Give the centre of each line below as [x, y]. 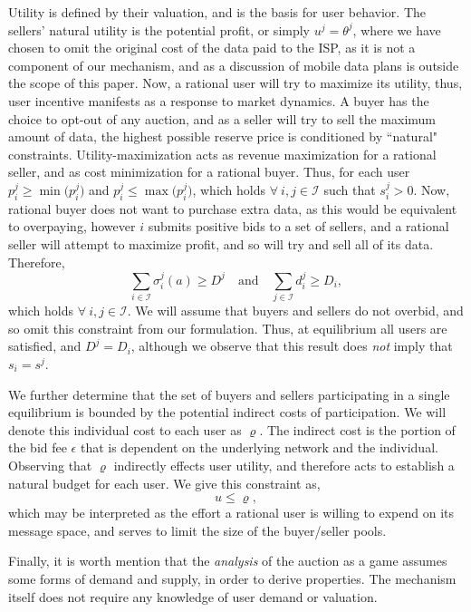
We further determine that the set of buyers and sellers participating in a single [229, 394]
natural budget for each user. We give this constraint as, [164, 483]
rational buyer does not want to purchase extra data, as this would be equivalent [233, 208]
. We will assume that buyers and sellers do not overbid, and [295, 311]
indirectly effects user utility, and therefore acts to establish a [284, 465]
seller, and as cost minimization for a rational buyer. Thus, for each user [209, 172]
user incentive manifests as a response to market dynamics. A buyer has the [219, 100]
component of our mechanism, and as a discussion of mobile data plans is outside [234, 65]
